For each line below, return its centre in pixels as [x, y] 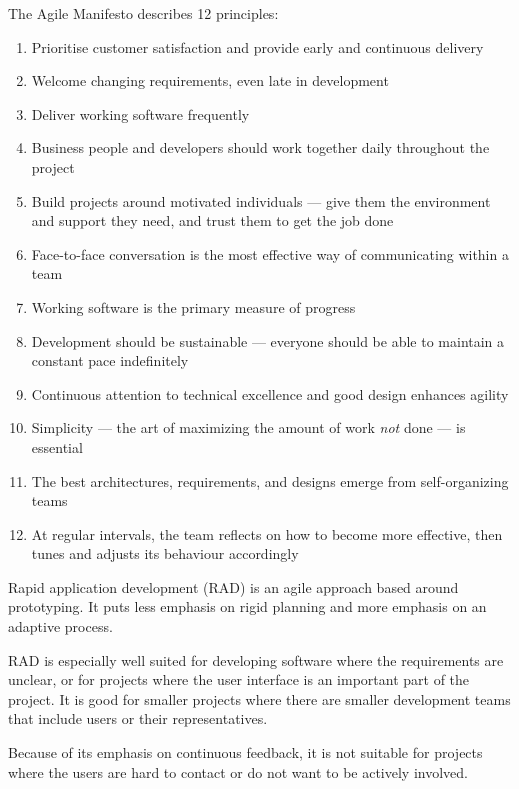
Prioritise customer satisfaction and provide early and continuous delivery [257, 46]
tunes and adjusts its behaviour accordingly [165, 553]
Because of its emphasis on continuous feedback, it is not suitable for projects [245, 752]
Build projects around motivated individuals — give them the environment [261, 200]
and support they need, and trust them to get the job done [212, 220]
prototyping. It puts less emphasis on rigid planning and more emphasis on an [247, 606]
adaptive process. [60, 626]
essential [57, 446]
